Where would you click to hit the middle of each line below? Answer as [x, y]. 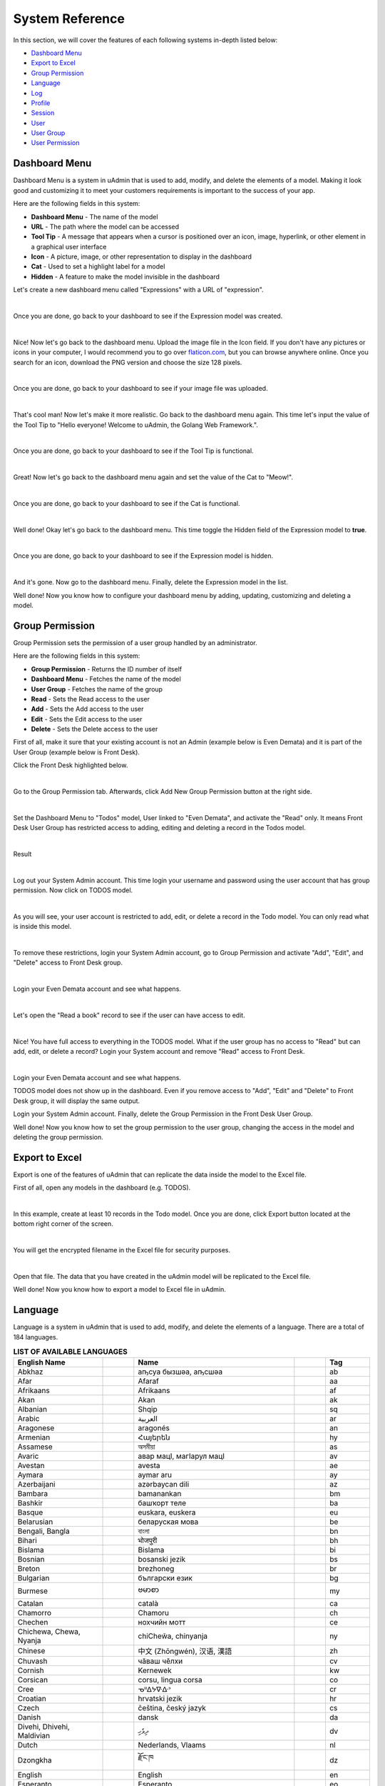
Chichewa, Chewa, [49, 1632]
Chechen [33, 1622]
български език [165, 1578]
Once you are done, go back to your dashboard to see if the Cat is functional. [127, 503]
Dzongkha [35, 1760]
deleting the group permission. [58, 1137]
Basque [30, 1512]
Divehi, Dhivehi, [44, 1727]
